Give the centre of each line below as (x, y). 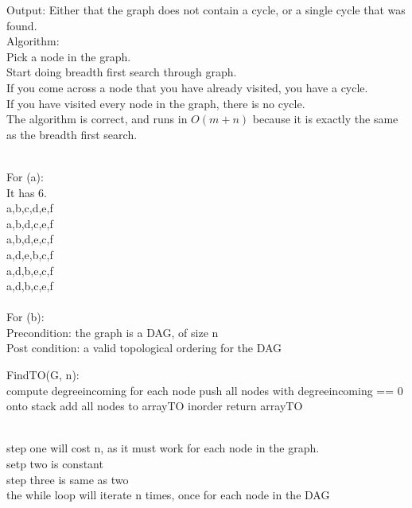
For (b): (25, 317)
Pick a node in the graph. (69, 56)
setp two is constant (55, 464)
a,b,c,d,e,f (30, 208)
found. (22, 25)
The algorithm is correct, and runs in (97, 119)
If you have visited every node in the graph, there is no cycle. (156, 103)
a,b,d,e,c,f (30, 239)
